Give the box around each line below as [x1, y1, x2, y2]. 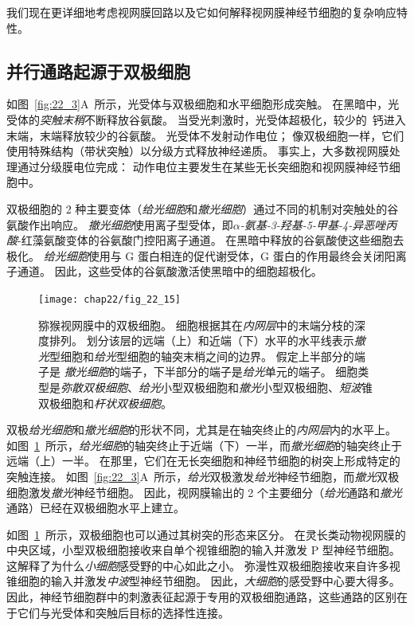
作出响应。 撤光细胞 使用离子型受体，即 [28, 216, 233, 233]
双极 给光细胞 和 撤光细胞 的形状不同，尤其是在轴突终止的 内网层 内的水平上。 [6, 421, 396, 438]
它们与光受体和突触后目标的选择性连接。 [17, 604, 229, 620]
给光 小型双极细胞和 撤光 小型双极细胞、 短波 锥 [139, 378, 373, 395]
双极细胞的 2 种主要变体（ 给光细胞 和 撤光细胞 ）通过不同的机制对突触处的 [6, 200, 388, 217]
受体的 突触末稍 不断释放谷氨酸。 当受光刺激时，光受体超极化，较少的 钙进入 [6, 111, 406, 127]
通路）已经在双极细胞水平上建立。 [6, 499, 185, 516]
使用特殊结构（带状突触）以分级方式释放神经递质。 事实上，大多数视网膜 [6, 143, 389, 159]
